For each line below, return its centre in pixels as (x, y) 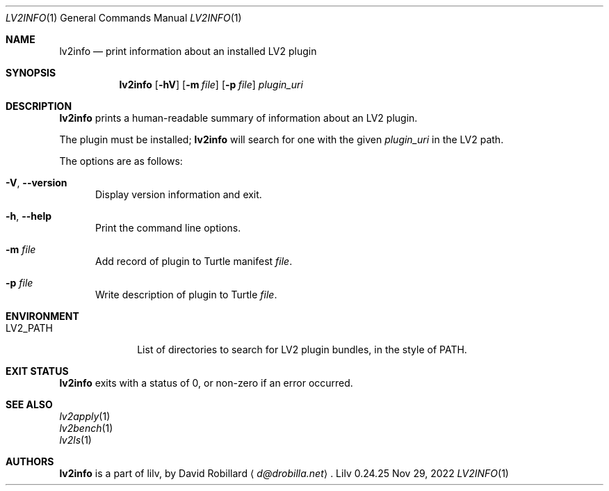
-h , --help (29, 216)
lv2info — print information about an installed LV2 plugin (188, 51)
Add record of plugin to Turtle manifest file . (194, 261)
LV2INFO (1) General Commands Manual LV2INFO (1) (124, 18)
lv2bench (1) (86, 428)
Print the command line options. (168, 228)
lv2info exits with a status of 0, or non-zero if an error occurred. (206, 383)
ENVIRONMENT (42, 316)
